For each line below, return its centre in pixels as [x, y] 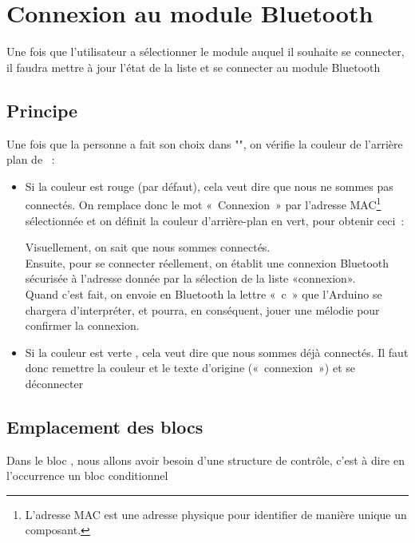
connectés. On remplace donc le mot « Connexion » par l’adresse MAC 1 [203, 203]
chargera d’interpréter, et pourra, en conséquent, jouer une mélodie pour [202, 309]
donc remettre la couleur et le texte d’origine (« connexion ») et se [190, 368]
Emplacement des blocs [105, 426]
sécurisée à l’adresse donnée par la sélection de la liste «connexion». [190, 278]
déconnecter [54, 383]
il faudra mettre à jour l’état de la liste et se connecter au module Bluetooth [194, 67]
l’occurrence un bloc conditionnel [87, 476]
